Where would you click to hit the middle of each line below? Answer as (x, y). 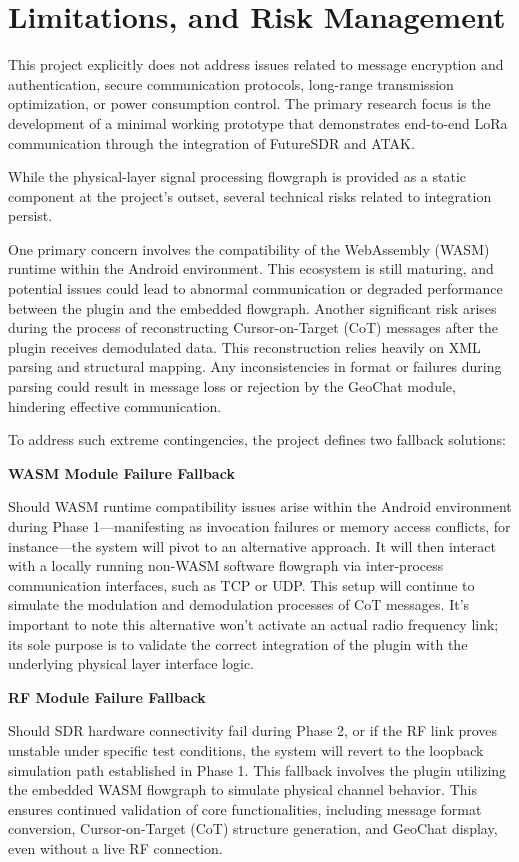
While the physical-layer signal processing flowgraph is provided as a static (237, 176)
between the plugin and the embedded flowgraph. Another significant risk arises (252, 307)
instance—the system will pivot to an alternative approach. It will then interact (252, 545)
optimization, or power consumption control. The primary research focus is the (249, 103)
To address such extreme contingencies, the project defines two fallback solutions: (257, 439)
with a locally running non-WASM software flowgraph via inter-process (226, 565)
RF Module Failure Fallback (107, 696)
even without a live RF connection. (115, 847)
